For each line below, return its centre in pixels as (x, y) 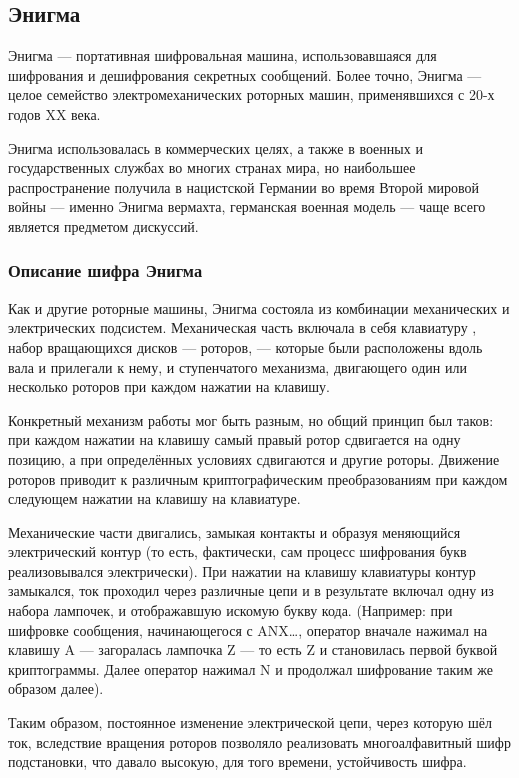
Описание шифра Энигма (105, 270)
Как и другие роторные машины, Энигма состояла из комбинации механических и (259, 307)
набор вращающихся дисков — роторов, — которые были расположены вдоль (245, 346)
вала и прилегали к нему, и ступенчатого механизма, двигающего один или (237, 366)
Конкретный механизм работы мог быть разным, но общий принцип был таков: (251, 419)
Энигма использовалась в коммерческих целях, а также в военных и (215, 147)
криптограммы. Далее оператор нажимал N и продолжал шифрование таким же (250, 668)
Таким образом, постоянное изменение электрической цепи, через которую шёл (250, 722)
